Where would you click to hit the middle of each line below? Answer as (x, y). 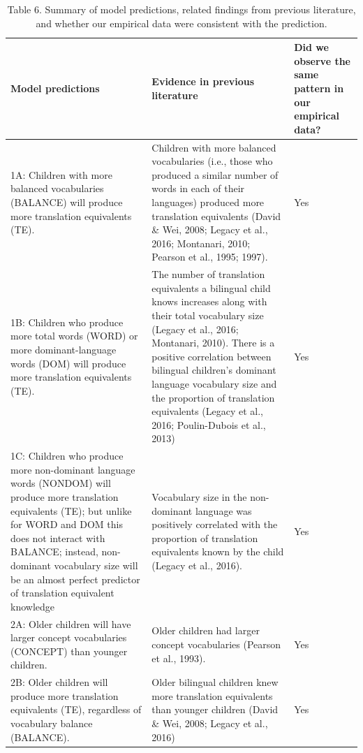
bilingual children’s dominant (214, 370)
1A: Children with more (61, 174)
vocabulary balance (52, 723)
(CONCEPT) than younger (69, 651)
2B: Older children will (59, 682)
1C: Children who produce (67, 456)
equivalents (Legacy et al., (208, 411)
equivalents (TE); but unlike (71, 510)
